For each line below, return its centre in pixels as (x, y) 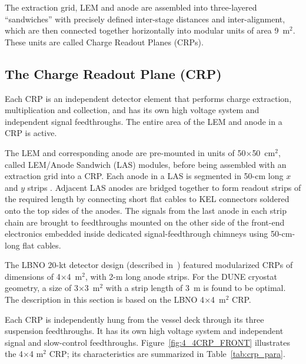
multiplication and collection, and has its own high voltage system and (132, 110)
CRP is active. (31, 133)
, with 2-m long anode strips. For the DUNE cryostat (181, 276)
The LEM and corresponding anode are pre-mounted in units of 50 (125, 152)
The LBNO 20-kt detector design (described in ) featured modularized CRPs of (149, 265)
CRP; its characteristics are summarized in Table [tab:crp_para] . (167, 354)
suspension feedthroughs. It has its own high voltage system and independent (144, 331)
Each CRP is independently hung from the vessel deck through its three (134, 319)
